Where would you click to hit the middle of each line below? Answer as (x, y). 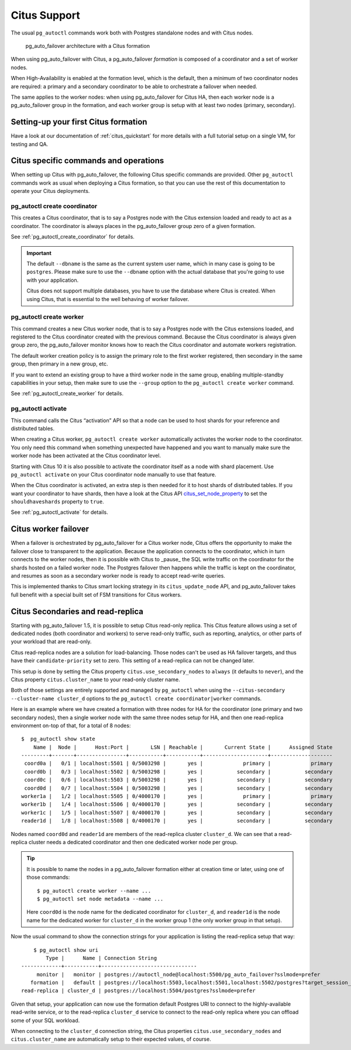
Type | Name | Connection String (101, 958)
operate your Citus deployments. (50, 191)
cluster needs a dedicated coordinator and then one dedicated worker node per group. (133, 842)
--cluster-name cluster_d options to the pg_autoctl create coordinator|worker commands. (136, 698)
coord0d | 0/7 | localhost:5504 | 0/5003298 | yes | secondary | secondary (178, 788)
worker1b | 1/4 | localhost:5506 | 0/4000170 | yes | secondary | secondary (177, 804)
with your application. (53, 280)
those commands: (48, 878)
